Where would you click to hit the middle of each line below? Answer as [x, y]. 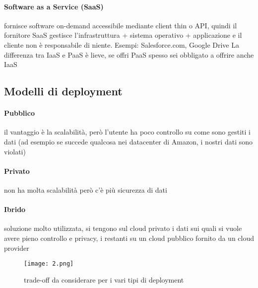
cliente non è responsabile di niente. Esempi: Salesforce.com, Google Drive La [122, 44]
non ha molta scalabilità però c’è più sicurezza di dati [86, 189]
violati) [15, 151]
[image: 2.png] [49, 264]
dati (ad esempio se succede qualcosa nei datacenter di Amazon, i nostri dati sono [128, 141]
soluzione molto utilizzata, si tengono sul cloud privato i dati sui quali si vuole [123, 228]
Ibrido [15, 209]
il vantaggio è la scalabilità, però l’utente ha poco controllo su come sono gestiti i [127, 132]
